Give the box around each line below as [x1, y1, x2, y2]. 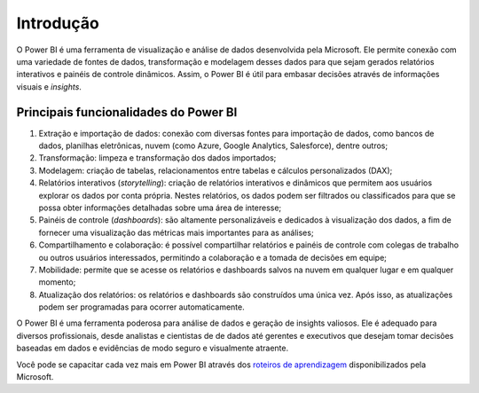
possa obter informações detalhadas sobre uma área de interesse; [38, 202, 282, 213]
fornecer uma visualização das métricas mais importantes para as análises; [38, 227, 314, 238]
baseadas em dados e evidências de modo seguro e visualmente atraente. [16, 342, 288, 354]
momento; [38, 277, 76, 287]
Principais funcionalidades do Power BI [16, 105, 238, 120]
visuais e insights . [16, 81, 82, 92]
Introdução [16, 13, 99, 33]
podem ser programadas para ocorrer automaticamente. [38, 302, 245, 312]
